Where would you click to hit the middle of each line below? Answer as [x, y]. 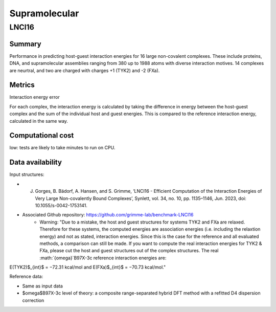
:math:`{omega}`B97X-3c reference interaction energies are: [103, 258]
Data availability [36, 162]
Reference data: [26, 277]
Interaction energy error [34, 97]
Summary [25, 44]
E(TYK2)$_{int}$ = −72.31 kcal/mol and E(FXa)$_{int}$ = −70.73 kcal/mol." [88, 267]
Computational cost [42, 136]
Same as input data [43, 286]
